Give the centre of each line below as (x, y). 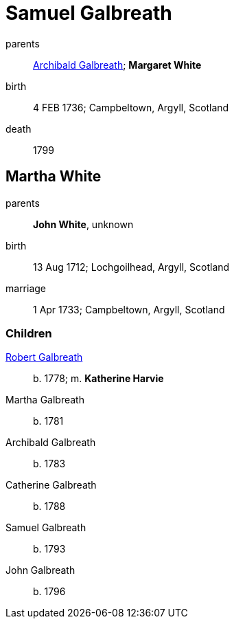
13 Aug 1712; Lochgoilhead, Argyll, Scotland (131, 267)
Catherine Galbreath (51, 485)
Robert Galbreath (44, 357)
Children (29, 333)
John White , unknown (83, 224)
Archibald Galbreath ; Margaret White (117, 65)
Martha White (54, 177)
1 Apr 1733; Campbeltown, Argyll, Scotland (129, 309)
